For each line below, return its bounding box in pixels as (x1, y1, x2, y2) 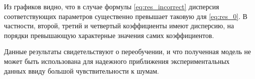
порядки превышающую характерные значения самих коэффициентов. (4, 30, 214, 40)
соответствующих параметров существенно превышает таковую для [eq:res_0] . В (4, 11, 248, 21)
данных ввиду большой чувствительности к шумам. (4, 65, 159, 76)
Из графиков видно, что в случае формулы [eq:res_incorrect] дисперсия (4, 1, 219, 11)
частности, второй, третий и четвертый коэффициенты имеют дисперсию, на (4, 20, 234, 31)
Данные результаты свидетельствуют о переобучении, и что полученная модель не (4, 46, 251, 57)
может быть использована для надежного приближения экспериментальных (4, 56, 230, 66)
